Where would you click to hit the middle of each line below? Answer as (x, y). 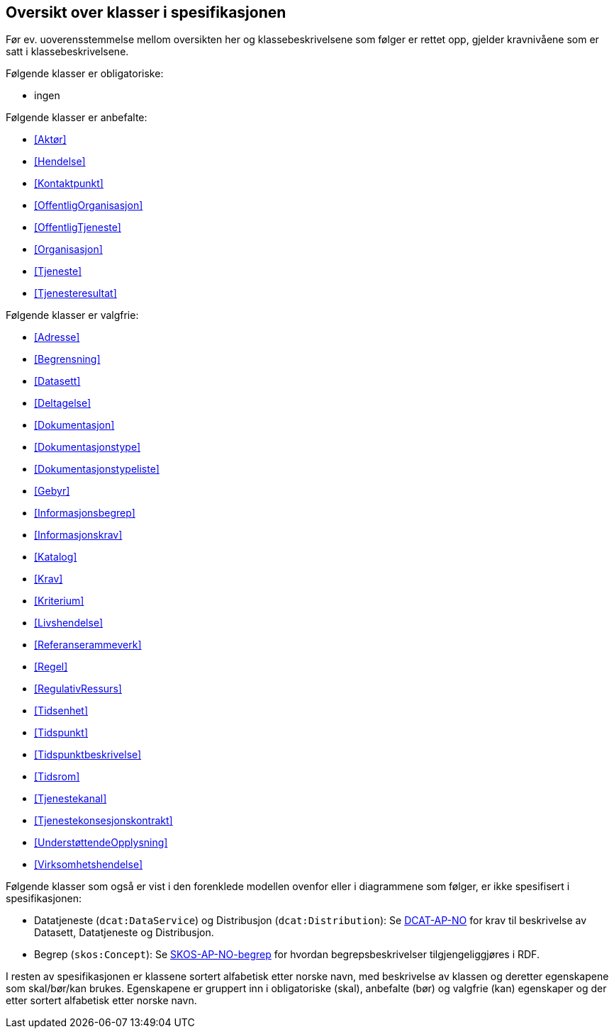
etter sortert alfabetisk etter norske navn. (101, 1001)
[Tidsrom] (57, 777)
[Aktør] (50, 140)
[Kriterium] (59, 601)
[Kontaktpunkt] (69, 184)
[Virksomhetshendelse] (88, 865)
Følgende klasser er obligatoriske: (85, 74)
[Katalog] (56, 557)
